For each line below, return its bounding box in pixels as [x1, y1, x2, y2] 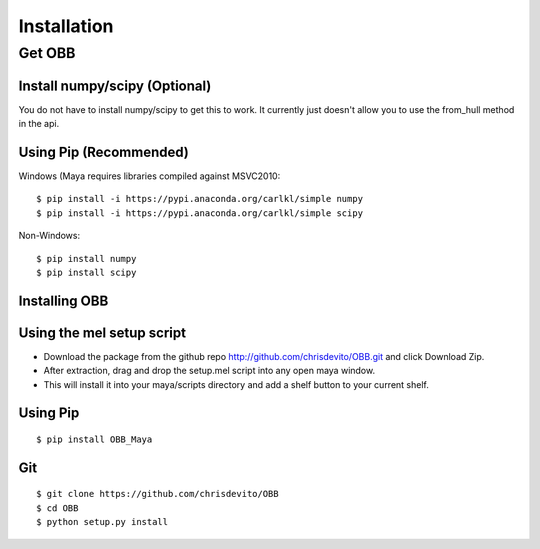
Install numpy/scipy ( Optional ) [18, 77, 212, 94]
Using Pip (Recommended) [18, 143, 190, 160]
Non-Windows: [18, 230, 80, 242]
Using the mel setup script [18, 324, 187, 341]
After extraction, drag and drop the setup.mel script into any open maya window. [43, 365, 375, 377]
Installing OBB [18, 292, 109, 309]
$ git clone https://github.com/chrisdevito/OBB [36, 488, 279, 500]
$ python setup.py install [36, 516, 169, 528]
